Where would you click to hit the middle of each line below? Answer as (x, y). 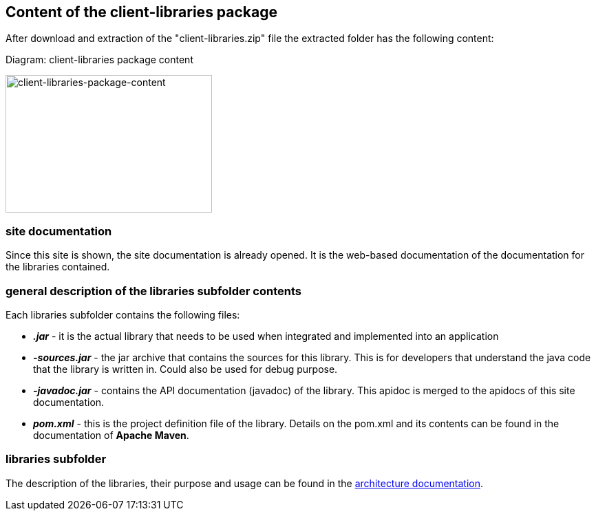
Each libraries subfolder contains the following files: (123, 314)
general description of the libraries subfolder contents (153, 291)
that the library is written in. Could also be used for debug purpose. (185, 369)
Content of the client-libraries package (142, 12)
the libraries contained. (58, 267)
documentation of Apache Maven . (111, 435)
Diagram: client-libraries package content (99, 60)
